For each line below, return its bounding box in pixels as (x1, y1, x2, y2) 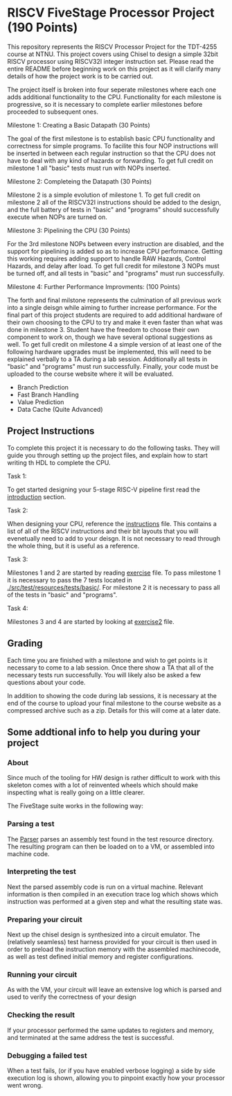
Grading (7, 638, 43, 650)
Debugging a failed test (7, 1050, 88, 1060)
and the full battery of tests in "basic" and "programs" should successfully (7, 205, 220, 214)
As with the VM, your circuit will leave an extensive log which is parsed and (7, 986, 222, 994)
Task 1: (7, 471, 27, 480)
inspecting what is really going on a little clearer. (7, 788, 145, 797)
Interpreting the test (7, 867, 76, 876)
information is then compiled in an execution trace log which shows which (7, 889, 218, 898)
